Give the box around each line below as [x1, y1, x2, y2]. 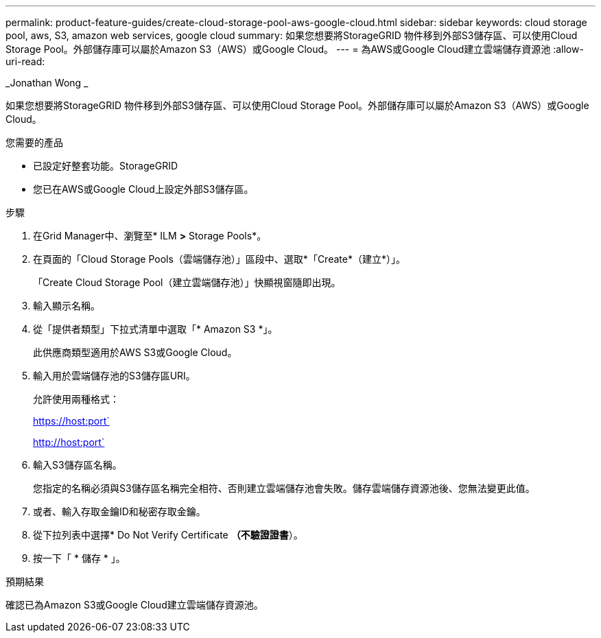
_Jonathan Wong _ [5, 77, 89, 88]
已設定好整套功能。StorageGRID [33, 160, 178, 172]
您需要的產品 [5, 137, 63, 148]
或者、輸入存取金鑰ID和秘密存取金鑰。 [33, 506, 206, 517]
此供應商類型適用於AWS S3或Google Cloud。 [33, 346, 237, 358]
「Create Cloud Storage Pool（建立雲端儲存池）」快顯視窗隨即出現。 [33, 276, 341, 288]
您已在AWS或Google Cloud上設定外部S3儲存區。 [33, 183, 254, 195]
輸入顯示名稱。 [33, 300, 100, 311]
